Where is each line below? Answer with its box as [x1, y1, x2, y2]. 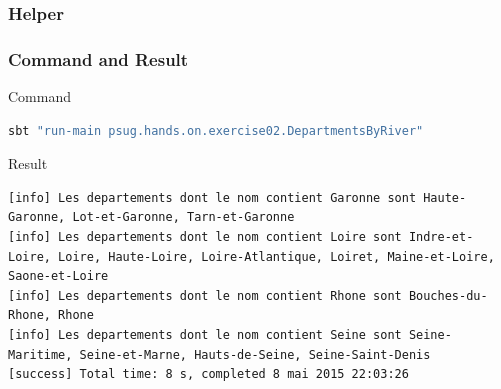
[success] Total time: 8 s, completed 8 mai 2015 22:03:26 [8, 367, 409, 382]
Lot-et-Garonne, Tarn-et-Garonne [72, 210, 295, 225]
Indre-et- [408, 230, 474, 245]
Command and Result [8, 46, 189, 71]
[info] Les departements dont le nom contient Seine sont [8, 328, 402, 342]
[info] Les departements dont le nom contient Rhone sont [8, 288, 402, 303]
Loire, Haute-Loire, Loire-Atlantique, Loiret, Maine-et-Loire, [58, 249, 495, 264]
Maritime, [8, 347, 73, 362]
